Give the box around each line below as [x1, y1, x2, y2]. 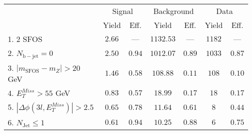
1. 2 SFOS [8, 33, 43, 44]
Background [153, 5, 194, 16]
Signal [112, 5, 133, 16]
